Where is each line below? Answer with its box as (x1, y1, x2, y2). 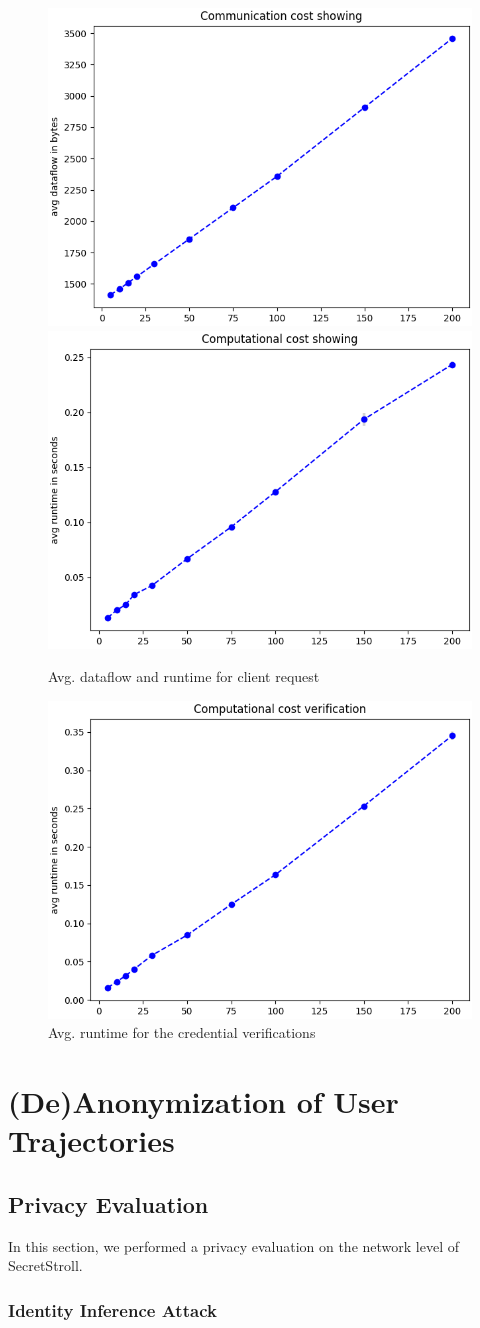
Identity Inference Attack (8, 1297, 217, 1322)
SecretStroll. (8, 1255, 83, 1276)
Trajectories (8, 1120, 175, 1161)
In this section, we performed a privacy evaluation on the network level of (8, 1235, 460, 1256)
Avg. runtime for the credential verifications (48, 1022, 316, 1043)
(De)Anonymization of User (8, 1081, 399, 1122)
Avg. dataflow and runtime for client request (48, 666, 320, 687)
